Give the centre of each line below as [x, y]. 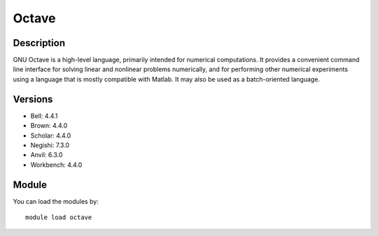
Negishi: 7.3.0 [50, 145]
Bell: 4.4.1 [44, 116]
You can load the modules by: [56, 201]
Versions [33, 99]
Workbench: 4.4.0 [56, 165]
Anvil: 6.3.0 [47, 155]
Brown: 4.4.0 [49, 126]
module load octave [59, 217]
